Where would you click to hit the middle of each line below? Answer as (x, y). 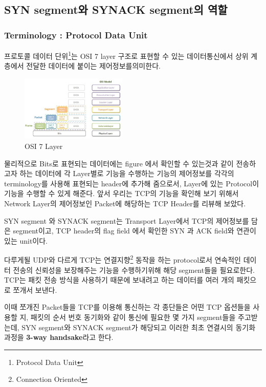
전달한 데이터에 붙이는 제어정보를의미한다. (93, 66)
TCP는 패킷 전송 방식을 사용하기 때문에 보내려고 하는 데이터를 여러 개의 (119, 280)
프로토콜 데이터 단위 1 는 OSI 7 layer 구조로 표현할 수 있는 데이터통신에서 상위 (126, 55)
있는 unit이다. (26, 240)
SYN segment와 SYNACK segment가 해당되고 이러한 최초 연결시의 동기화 (139, 327)
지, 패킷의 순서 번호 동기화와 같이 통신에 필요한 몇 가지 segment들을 (128, 317)
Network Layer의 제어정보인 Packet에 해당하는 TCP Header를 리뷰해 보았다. (125, 203)
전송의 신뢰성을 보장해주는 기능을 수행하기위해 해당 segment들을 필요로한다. (134, 270)
